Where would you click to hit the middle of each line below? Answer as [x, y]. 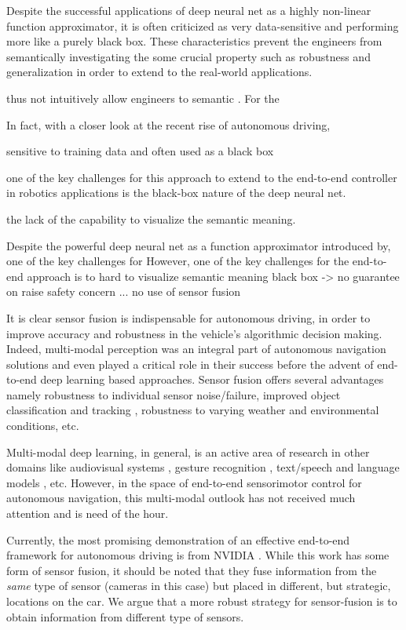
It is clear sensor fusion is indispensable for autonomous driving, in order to [188, 317]
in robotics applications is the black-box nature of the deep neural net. [176, 193]
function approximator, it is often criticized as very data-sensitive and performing [203, 25]
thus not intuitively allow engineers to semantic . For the [143, 98]
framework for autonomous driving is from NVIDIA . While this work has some [198, 555]
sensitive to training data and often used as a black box [140, 151]
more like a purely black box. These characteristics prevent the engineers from [194, 41]
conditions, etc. [43, 426]
